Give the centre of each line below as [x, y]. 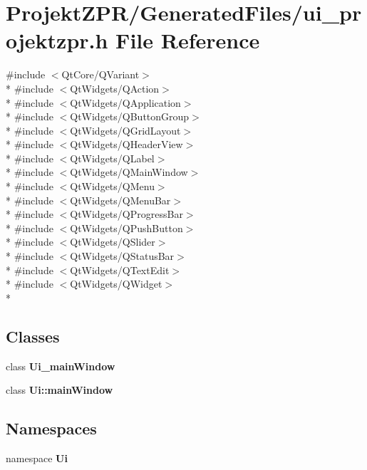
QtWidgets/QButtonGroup [130, 116]
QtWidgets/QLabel [112, 158]
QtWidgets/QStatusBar [122, 256]
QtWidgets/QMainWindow [129, 172]
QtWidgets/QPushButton [126, 228]
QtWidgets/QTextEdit [120, 270]
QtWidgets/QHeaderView [126, 144]
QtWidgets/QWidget [116, 284]
